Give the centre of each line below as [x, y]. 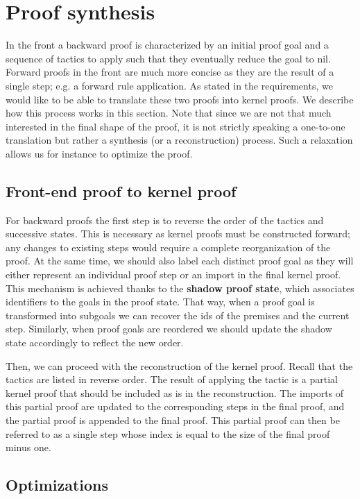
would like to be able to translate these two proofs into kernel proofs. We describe [180, 99]
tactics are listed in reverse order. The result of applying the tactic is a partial [172, 379]
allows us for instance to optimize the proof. [99, 153]
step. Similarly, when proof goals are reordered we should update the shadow [169, 329]
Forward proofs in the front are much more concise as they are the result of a [170, 72]
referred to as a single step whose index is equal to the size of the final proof [168, 433]
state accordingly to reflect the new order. [95, 342]
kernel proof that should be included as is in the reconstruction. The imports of [175, 392]
